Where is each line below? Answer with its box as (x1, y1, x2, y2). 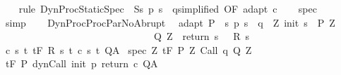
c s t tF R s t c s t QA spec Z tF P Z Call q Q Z (5, 42, 252, 57)
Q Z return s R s (153, 29, 249, 43)
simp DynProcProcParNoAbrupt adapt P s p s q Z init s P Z (5, 15, 335, 29)
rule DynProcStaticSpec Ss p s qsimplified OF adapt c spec (18, 1, 317, 15)
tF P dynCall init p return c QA (5, 56, 158, 71)
